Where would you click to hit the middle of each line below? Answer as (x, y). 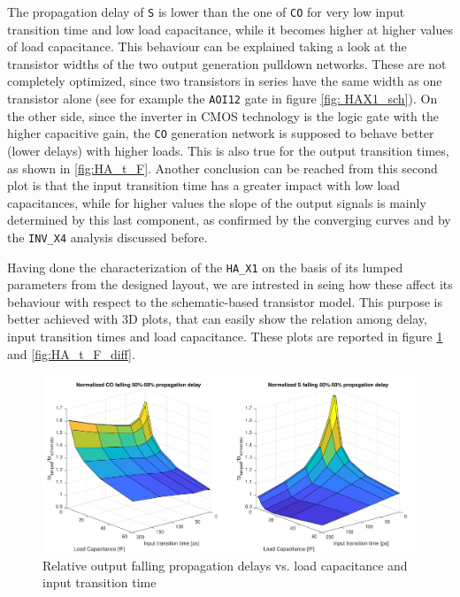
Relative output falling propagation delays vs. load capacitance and (225, 565)
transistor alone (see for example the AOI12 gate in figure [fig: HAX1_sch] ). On (222, 99)
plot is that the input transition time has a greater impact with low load (204, 185)
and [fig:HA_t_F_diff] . (71, 353)
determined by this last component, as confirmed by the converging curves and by (229, 220)
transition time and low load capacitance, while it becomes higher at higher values (230, 29)
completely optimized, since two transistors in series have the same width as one (225, 81)
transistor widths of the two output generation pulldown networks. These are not (227, 63)
